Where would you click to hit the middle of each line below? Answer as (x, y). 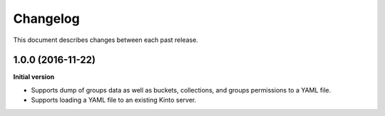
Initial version (34, 77)
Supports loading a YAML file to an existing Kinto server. (114, 100)
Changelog (46, 19)
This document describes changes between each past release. (106, 40)
